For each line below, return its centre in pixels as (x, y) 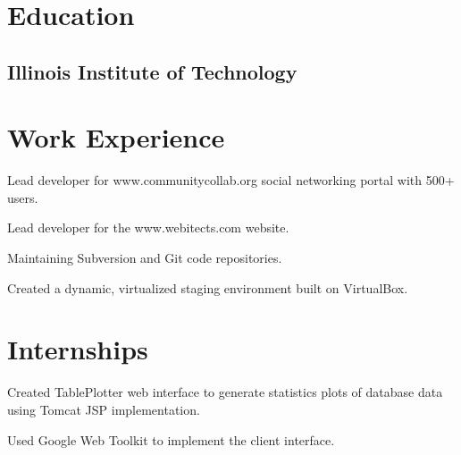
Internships (78, 349)
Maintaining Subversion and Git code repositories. (145, 258)
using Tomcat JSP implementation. (104, 409)
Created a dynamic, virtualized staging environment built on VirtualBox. (208, 287)
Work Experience (116, 137)
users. (23, 197)
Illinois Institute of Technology (152, 71)
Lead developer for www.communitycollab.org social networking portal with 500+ (231, 180)
